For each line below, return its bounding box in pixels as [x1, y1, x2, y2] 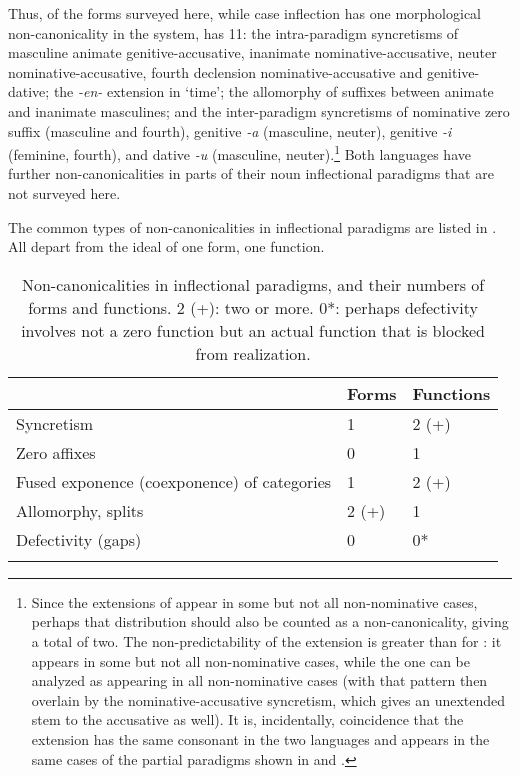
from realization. [195, 341, 311, 365]
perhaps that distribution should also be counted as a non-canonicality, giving [31, 611, 509, 632]
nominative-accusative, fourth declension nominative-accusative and [8, 61, 423, 82]
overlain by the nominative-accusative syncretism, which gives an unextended [31, 689, 506, 710]
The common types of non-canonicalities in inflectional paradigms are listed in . [8, 216, 497, 237]
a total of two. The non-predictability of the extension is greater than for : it [31, 630, 502, 651]
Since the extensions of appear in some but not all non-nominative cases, [31, 591, 478, 612]
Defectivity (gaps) [16, 527, 142, 551]
